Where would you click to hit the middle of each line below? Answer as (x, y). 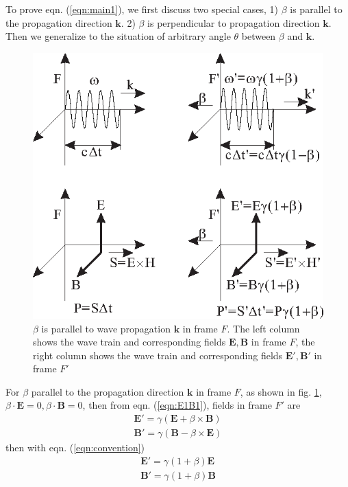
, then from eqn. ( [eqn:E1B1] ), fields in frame (177, 405)
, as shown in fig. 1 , (281, 391)
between (259, 36)
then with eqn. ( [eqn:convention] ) (75, 448)
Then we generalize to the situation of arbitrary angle (118, 36)
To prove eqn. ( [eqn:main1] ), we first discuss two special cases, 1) (142, 9)
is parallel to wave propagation (106, 328)
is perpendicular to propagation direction (234, 22)
